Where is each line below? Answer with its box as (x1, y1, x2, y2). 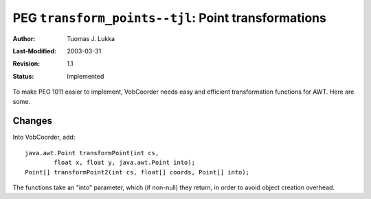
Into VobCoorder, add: (12, 133, 76, 142)
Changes (12, 115, 53, 127)
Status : (12, 72, 34, 80)
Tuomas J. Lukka (67, 34, 115, 42)
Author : (12, 34, 36, 42)
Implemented (67, 72, 104, 80)
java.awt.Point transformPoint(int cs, (25, 149, 159, 157)
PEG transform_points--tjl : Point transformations (12, 10, 326, 25)
